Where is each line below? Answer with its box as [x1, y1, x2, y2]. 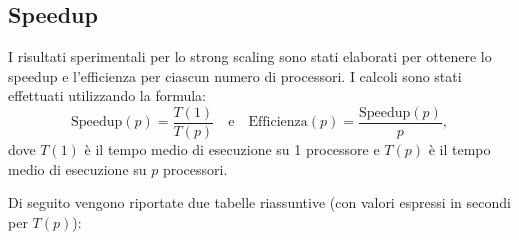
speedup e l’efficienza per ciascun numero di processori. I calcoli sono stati [8, 65, 462, 86]
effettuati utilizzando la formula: [8, 85, 207, 106]
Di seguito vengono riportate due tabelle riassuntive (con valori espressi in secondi [8, 192, 511, 213]
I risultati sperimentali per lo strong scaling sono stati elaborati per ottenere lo [8, 46, 492, 67]
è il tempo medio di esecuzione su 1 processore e [84, 139, 380, 160]
